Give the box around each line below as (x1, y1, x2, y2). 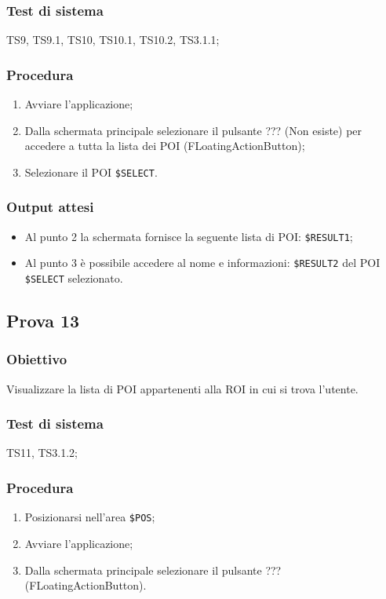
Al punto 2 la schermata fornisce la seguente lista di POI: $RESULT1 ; (24, 228, 353, 244)
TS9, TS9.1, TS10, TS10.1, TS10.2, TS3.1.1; (6, 31, 220, 48)
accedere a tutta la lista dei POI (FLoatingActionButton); (24, 137, 305, 154)
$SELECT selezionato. (24, 270, 123, 286)
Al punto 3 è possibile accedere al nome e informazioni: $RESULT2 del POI (24, 254, 381, 271)
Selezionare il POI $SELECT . (24, 163, 158, 180)
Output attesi (6, 197, 94, 217)
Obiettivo (6, 349, 67, 369)
